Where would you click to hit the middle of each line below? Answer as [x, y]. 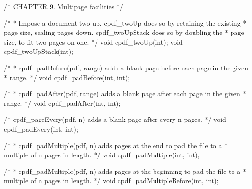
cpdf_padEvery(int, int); [41, 129]
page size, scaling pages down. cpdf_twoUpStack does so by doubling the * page [124, 32]
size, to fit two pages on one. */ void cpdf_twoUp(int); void [93, 42]
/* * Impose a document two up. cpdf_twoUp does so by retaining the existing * [125, 23]
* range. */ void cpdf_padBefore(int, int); [67, 77]
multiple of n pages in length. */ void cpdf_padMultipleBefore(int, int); [111, 180]
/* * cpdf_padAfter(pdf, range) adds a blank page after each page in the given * [125, 94]
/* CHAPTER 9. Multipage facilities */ [64, 6]
